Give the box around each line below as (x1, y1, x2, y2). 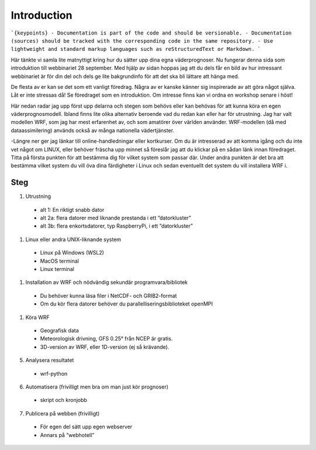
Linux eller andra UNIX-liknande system (25, 236, 121, 243)
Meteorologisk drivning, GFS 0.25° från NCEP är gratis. (40, 335, 173, 342)
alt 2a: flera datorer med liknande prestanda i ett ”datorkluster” (40, 214, 191, 222)
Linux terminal (40, 266, 74, 273)
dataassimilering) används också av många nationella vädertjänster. (11, 126, 175, 134)
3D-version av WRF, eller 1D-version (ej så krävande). (40, 343, 170, 351)
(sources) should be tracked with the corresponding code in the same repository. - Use (11, 37, 273, 44)
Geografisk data (40, 327, 79, 334)
